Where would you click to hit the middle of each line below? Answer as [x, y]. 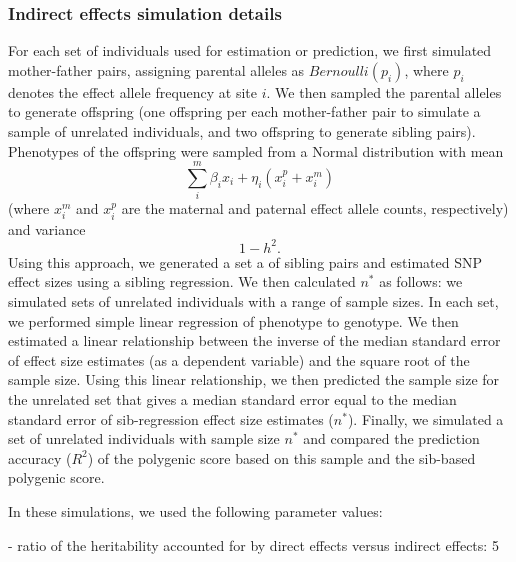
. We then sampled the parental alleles [384, 91]
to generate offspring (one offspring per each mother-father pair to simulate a [244, 111]
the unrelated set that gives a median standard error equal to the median [232, 398]
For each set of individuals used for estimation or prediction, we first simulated [250, 50]
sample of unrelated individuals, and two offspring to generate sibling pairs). [242, 131]
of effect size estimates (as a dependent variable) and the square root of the [239, 359]
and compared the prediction [391, 438]
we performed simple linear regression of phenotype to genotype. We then [233, 320]
